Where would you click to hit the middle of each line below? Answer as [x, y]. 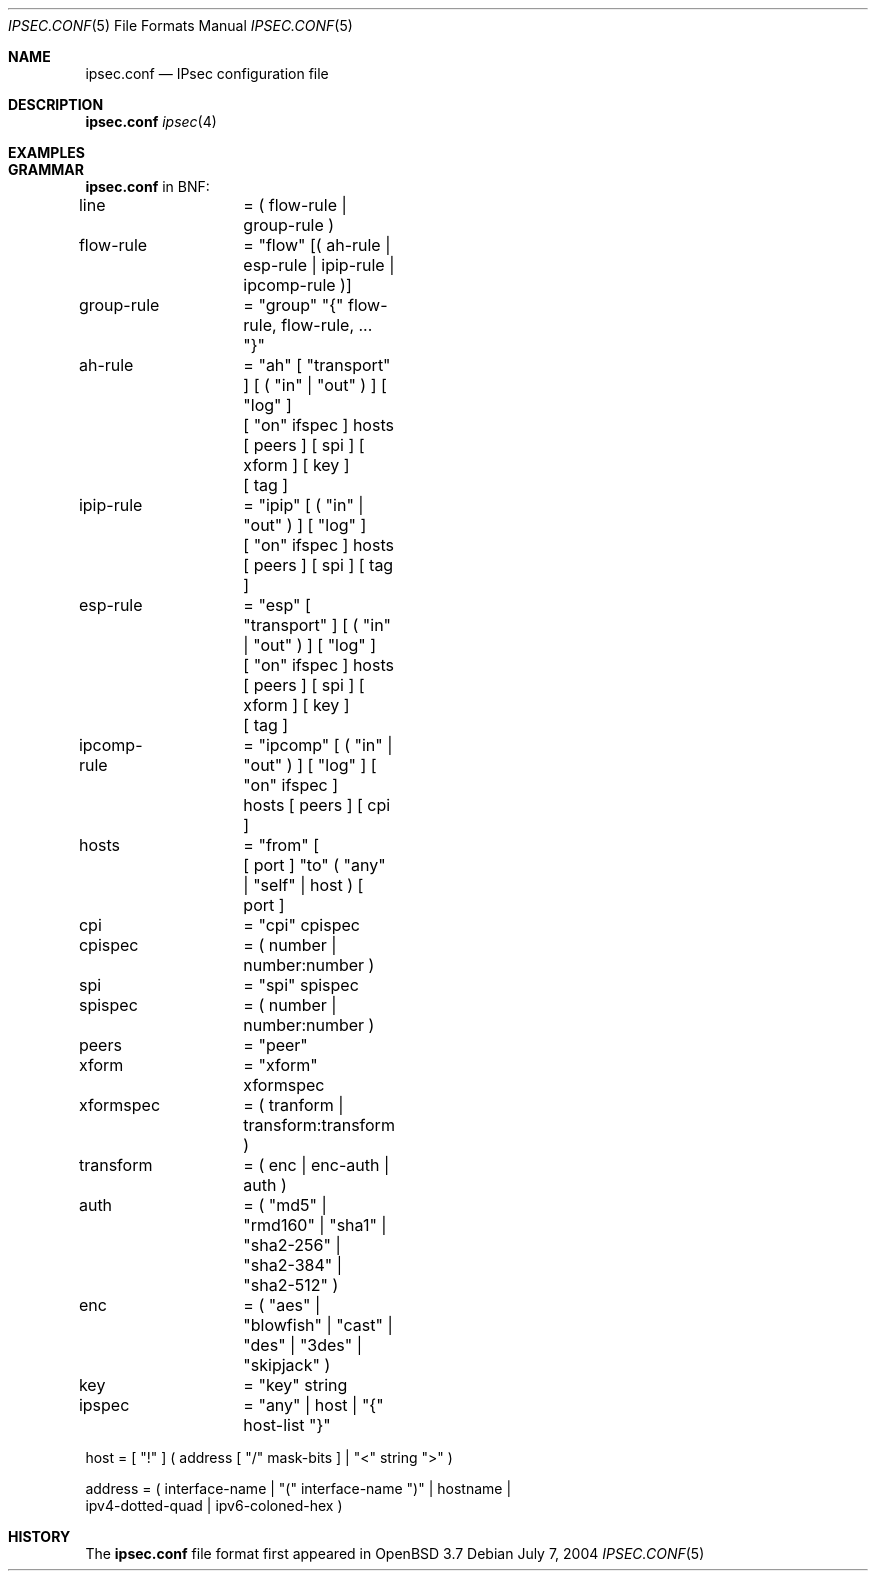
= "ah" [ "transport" [317, 365]
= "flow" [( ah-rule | [317, 245]
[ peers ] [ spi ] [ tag [318, 565]
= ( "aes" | [282, 1305]
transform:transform [319, 1125]
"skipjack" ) [287, 1365]
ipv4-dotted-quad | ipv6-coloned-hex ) [214, 1505]
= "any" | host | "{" [313, 1405]
